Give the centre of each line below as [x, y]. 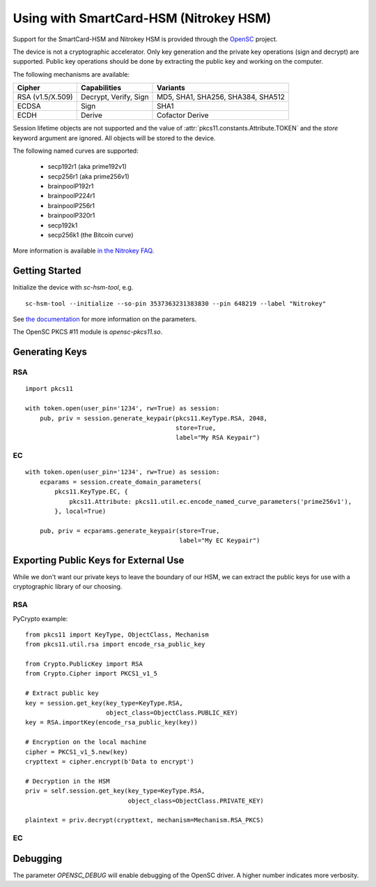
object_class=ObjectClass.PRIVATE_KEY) [196, 800]
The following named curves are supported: [76, 151]
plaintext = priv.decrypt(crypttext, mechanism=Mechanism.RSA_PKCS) [144, 820]
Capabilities [101, 88]
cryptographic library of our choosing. [68, 587]
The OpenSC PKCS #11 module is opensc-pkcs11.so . [88, 332]
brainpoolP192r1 [71, 186]
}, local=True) [80, 511]
